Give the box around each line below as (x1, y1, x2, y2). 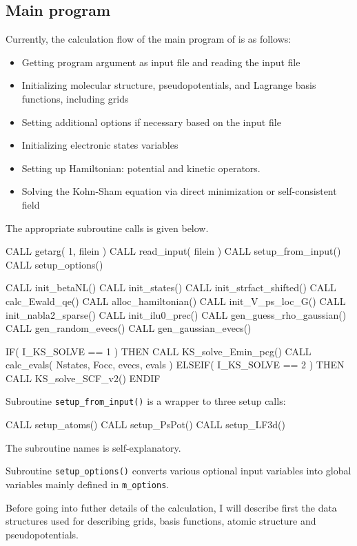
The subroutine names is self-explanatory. (6, 440, 181, 454)
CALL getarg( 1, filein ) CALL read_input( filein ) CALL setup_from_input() (6, 244, 341, 258)
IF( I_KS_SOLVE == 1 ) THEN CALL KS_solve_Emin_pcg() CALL (6, 344, 312, 358)
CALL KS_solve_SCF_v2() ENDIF (6, 370, 161, 385)
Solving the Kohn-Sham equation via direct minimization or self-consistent (21, 184, 337, 198)
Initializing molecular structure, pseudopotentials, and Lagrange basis (21, 78, 316, 92)
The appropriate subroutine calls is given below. (6, 220, 209, 235)
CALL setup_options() (6, 257, 103, 271)
